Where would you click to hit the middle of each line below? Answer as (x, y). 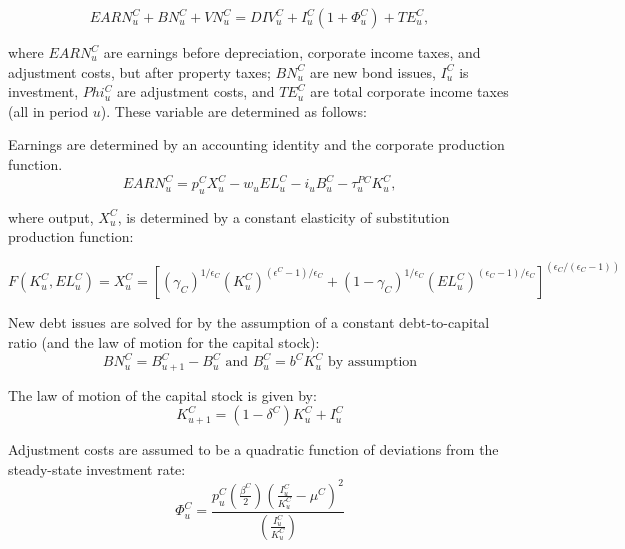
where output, (51, 216)
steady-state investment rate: (97, 468)
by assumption (372, 362)
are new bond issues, (372, 71)
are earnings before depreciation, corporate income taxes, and (292, 52)
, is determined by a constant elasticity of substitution (283, 216)
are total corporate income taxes (409, 91)
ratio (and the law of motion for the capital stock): (164, 342)
